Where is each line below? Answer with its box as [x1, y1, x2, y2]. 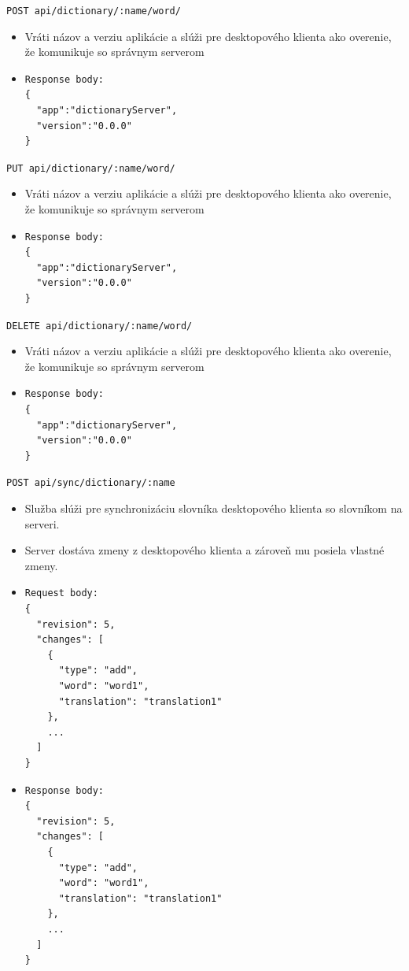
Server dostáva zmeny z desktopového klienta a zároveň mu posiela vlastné [24, 542, 385, 558]
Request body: [24, 587, 98, 599]
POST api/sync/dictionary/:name [6, 477, 175, 489]
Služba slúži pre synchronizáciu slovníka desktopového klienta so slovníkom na [24, 500, 403, 517]
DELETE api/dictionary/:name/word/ [6, 320, 193, 332]
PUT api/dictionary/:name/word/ [6, 162, 175, 174]
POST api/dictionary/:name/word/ [6, 6, 181, 17]
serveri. [24, 515, 60, 532]
